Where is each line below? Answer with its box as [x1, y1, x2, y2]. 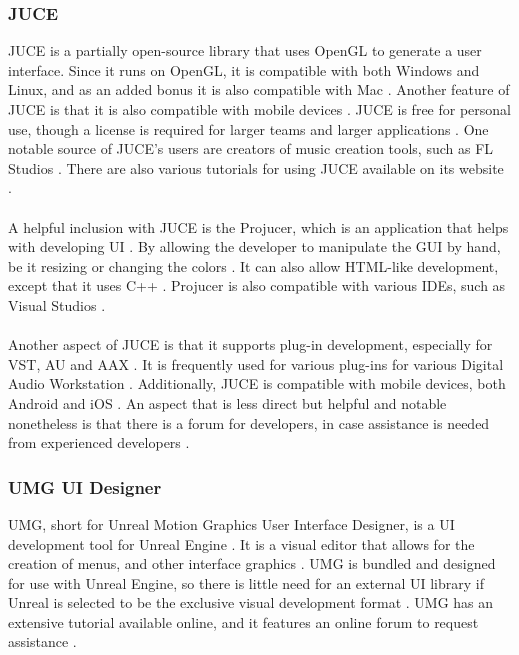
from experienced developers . [8, 432, 190, 453]
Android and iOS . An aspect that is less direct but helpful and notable [8, 392, 447, 413]
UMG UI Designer [8, 474, 162, 499]
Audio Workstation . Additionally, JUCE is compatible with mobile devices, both [8, 373, 506, 394]
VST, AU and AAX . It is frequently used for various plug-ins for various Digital [8, 353, 504, 374]
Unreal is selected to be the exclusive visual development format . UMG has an [8, 592, 494, 613]
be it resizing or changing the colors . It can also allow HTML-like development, [8, 255, 499, 276]
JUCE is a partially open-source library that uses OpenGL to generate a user [8, 40, 482, 61]
